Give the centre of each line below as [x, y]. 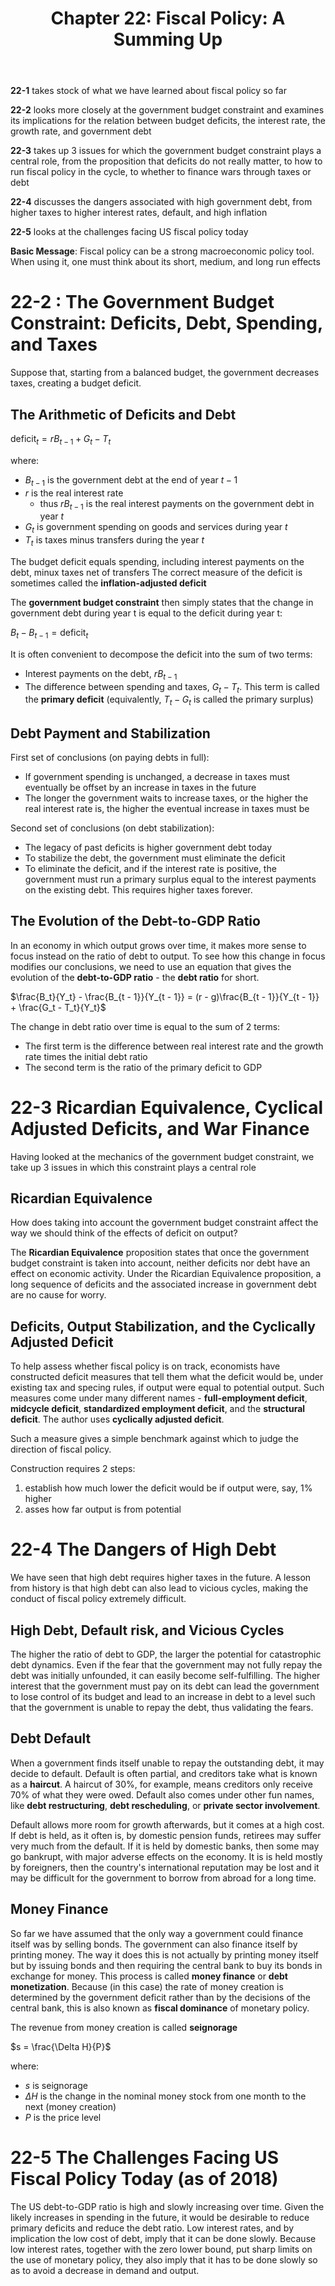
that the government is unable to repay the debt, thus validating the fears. [162, 1708]
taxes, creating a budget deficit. [76, 383]
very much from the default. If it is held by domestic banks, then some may [165, 1846]
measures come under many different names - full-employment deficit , [159, 1398]
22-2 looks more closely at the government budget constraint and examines [167, 110]
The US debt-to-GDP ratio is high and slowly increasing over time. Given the [167, 2206]
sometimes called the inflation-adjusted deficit [108, 583]
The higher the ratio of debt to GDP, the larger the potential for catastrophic [166, 1654]
